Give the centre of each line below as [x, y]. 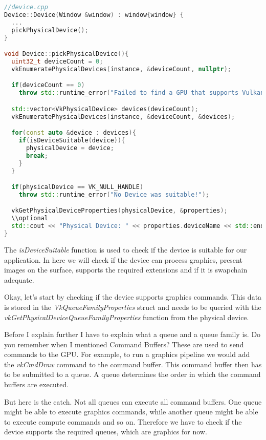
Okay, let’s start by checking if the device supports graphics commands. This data [133, 297]
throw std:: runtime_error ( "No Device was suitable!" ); [114, 194]
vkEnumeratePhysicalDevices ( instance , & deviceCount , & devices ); [123, 117]
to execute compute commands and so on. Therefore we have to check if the [123, 421]
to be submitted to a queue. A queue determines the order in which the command [132, 374]
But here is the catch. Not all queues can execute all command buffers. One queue [133, 401]
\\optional [30, 218]
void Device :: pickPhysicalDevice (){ [66, 54]
